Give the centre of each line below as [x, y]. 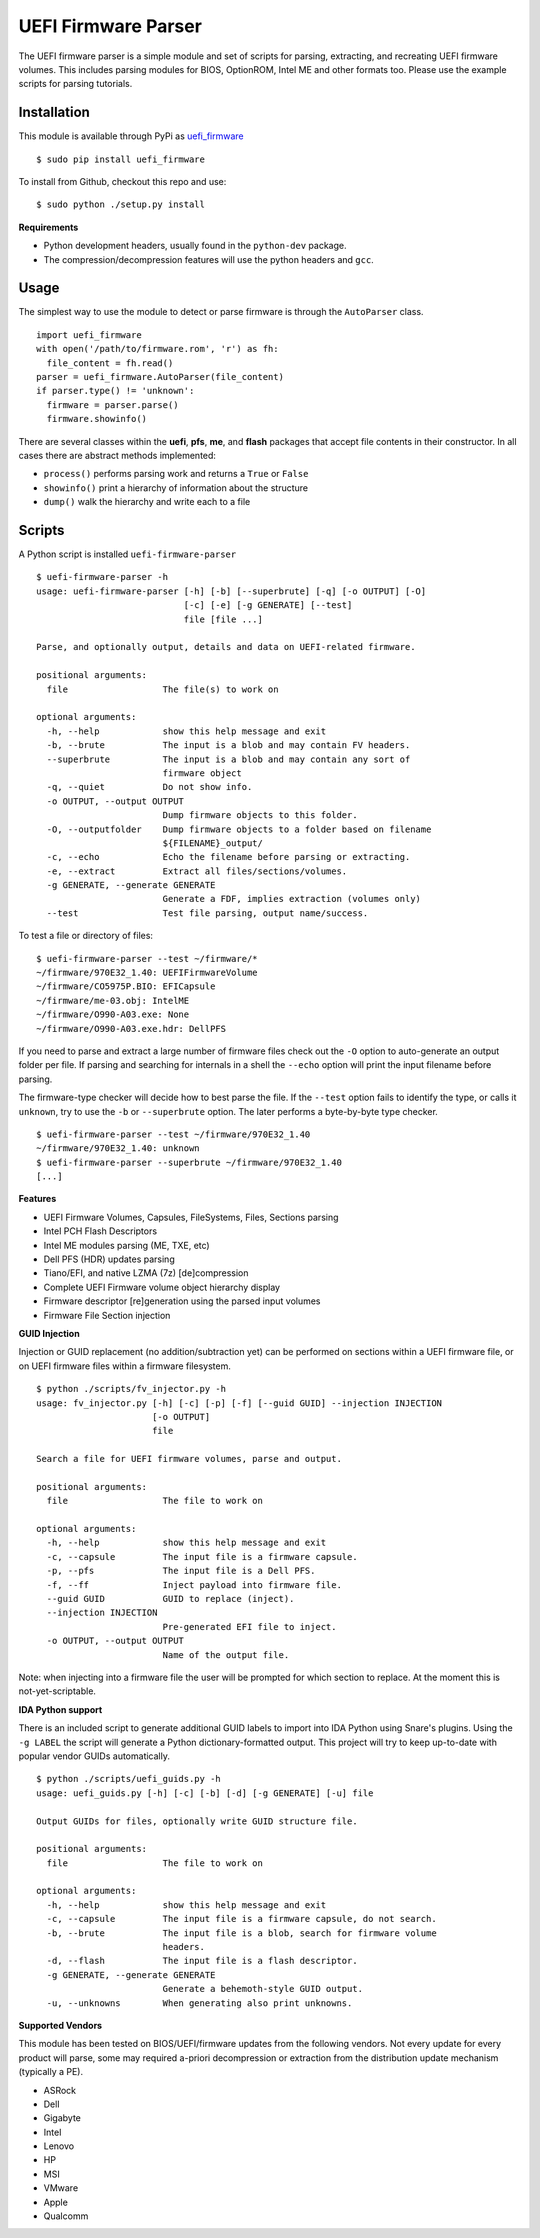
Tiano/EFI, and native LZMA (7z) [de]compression [146, 1273]
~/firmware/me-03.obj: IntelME [113, 1000]
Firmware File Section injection [107, 1315]
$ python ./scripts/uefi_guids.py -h [129, 1779]
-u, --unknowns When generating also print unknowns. [199, 2003]
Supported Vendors [60, 2025]
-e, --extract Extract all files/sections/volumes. [197, 871]
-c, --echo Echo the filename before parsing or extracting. [228, 857]
